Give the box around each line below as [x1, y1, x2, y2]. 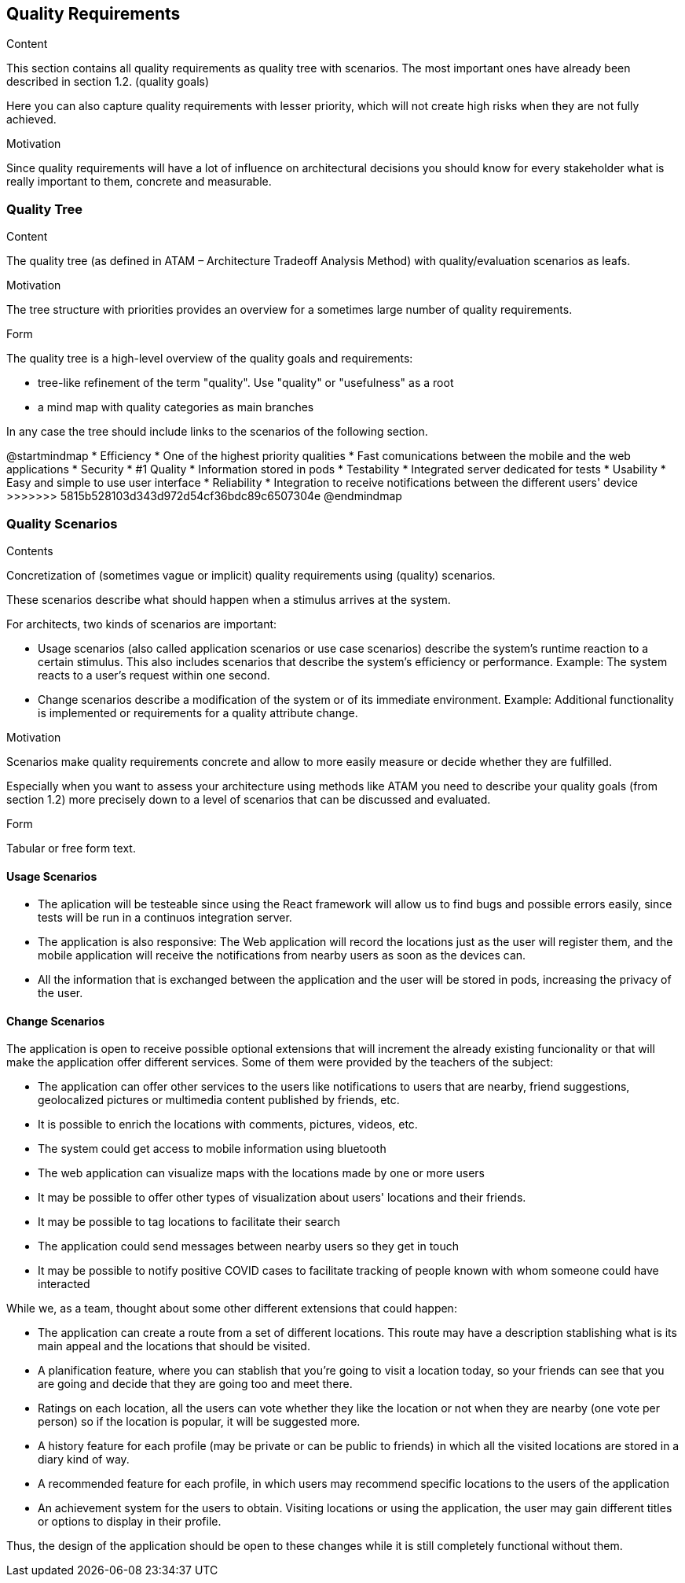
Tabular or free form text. [6, 841, 136, 855]
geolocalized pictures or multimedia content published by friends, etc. [38, 1093, 400, 1107]
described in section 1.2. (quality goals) [6, 75, 210, 89]
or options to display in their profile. [38, 1515, 222, 1529]
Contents [6, 543, 53, 558]
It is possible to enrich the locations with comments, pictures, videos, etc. [38, 1117, 418, 1132]
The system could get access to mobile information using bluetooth [38, 1142, 386, 1156]
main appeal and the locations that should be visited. [38, 1339, 310, 1353]
